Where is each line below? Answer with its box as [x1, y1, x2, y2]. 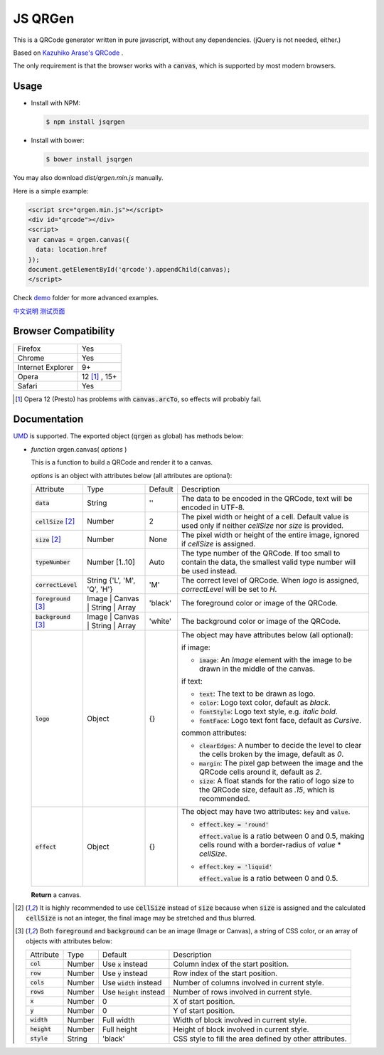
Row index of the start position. [173, 968, 277, 978]
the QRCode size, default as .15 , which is [199, 785, 335, 795]
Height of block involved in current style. [173, 1024, 309, 1034]
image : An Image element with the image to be [199, 655, 352, 665]
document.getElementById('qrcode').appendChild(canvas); [28, 265, 231, 273]
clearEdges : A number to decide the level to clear [199, 741, 362, 751]
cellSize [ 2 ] [35, 516, 75, 526]
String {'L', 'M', [86, 576, 136, 585]
